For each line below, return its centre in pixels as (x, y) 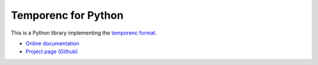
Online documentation (52, 43)
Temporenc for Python (67, 15)
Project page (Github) (52, 52)
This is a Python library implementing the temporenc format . (84, 33)
